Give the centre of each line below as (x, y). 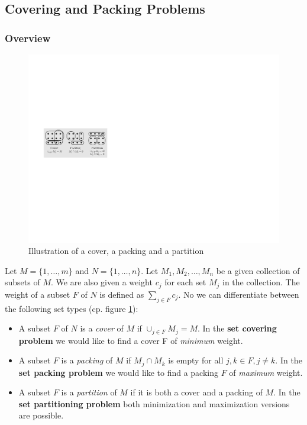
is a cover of (102, 328)
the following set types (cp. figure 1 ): (72, 308)
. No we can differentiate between (239, 294)
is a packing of (87, 360)
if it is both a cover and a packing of (196, 392)
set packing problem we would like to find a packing (119, 372)
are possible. (41, 415)
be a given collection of (258, 270)
